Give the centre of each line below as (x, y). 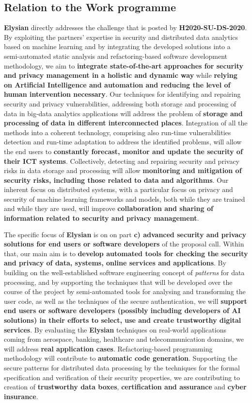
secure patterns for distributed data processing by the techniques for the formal (122, 367)
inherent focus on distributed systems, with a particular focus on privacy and (118, 189)
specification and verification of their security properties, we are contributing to (122, 377)
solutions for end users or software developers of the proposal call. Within (124, 244)
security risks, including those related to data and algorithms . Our (116, 180)
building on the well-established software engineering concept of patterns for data (124, 272)
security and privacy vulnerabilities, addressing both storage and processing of (120, 103)
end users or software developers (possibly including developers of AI (122, 310)
